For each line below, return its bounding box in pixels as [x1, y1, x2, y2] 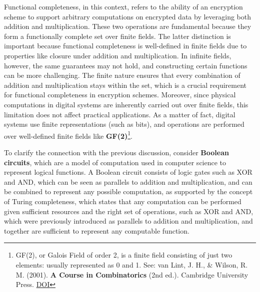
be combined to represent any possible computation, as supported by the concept [4, 186, 253, 197]
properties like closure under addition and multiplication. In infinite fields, [4, 50, 231, 60]
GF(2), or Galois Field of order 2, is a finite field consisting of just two [15, 250, 232, 260]
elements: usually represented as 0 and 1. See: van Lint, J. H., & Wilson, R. [15, 259, 248, 270]
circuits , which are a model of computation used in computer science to [4, 157, 226, 167]
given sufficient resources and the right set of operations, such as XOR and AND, [4, 206, 253, 216]
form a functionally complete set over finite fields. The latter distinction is [4, 30, 231, 41]
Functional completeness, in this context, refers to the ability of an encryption [4, 1, 243, 11]
